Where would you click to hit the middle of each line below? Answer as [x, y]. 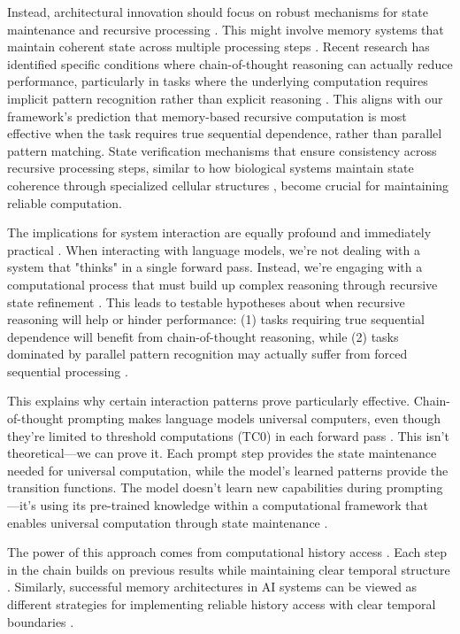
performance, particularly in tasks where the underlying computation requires [218, 81]
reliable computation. [65, 202]
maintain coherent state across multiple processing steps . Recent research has [218, 46]
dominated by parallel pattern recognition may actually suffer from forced [207, 354]
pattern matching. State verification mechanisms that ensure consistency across [222, 150]
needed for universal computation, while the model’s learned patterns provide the [228, 470]
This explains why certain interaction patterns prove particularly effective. [209, 401]
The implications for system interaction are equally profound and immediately [219, 232]
